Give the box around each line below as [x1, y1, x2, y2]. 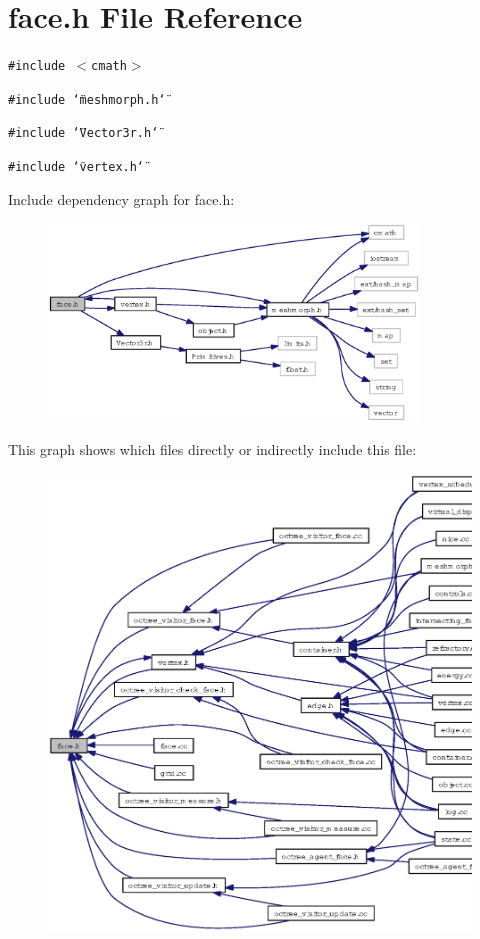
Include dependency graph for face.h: [8, 188, 235, 209]
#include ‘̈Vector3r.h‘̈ [8, 126, 159, 141]
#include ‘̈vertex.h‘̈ [8, 160, 145, 175]
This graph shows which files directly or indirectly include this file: [8, 439, 417, 460]
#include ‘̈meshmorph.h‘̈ [8, 92, 166, 107]
